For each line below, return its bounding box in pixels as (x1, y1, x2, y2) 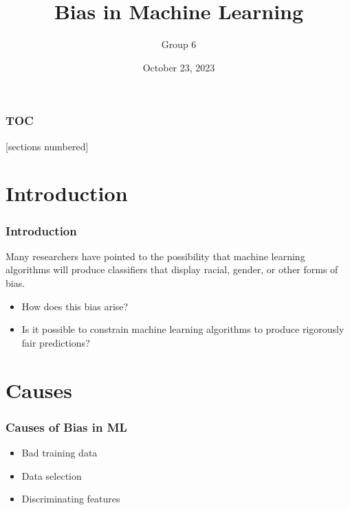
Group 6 (161, 37, 197, 51)
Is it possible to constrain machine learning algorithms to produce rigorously (21, 322, 344, 336)
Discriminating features (21, 491, 120, 506)
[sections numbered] (6, 139, 89, 153)
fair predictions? (21, 335, 90, 349)
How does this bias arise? (21, 299, 129, 313)
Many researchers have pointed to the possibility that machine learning (6, 248, 305, 263)
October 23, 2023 (142, 60, 215, 74)
